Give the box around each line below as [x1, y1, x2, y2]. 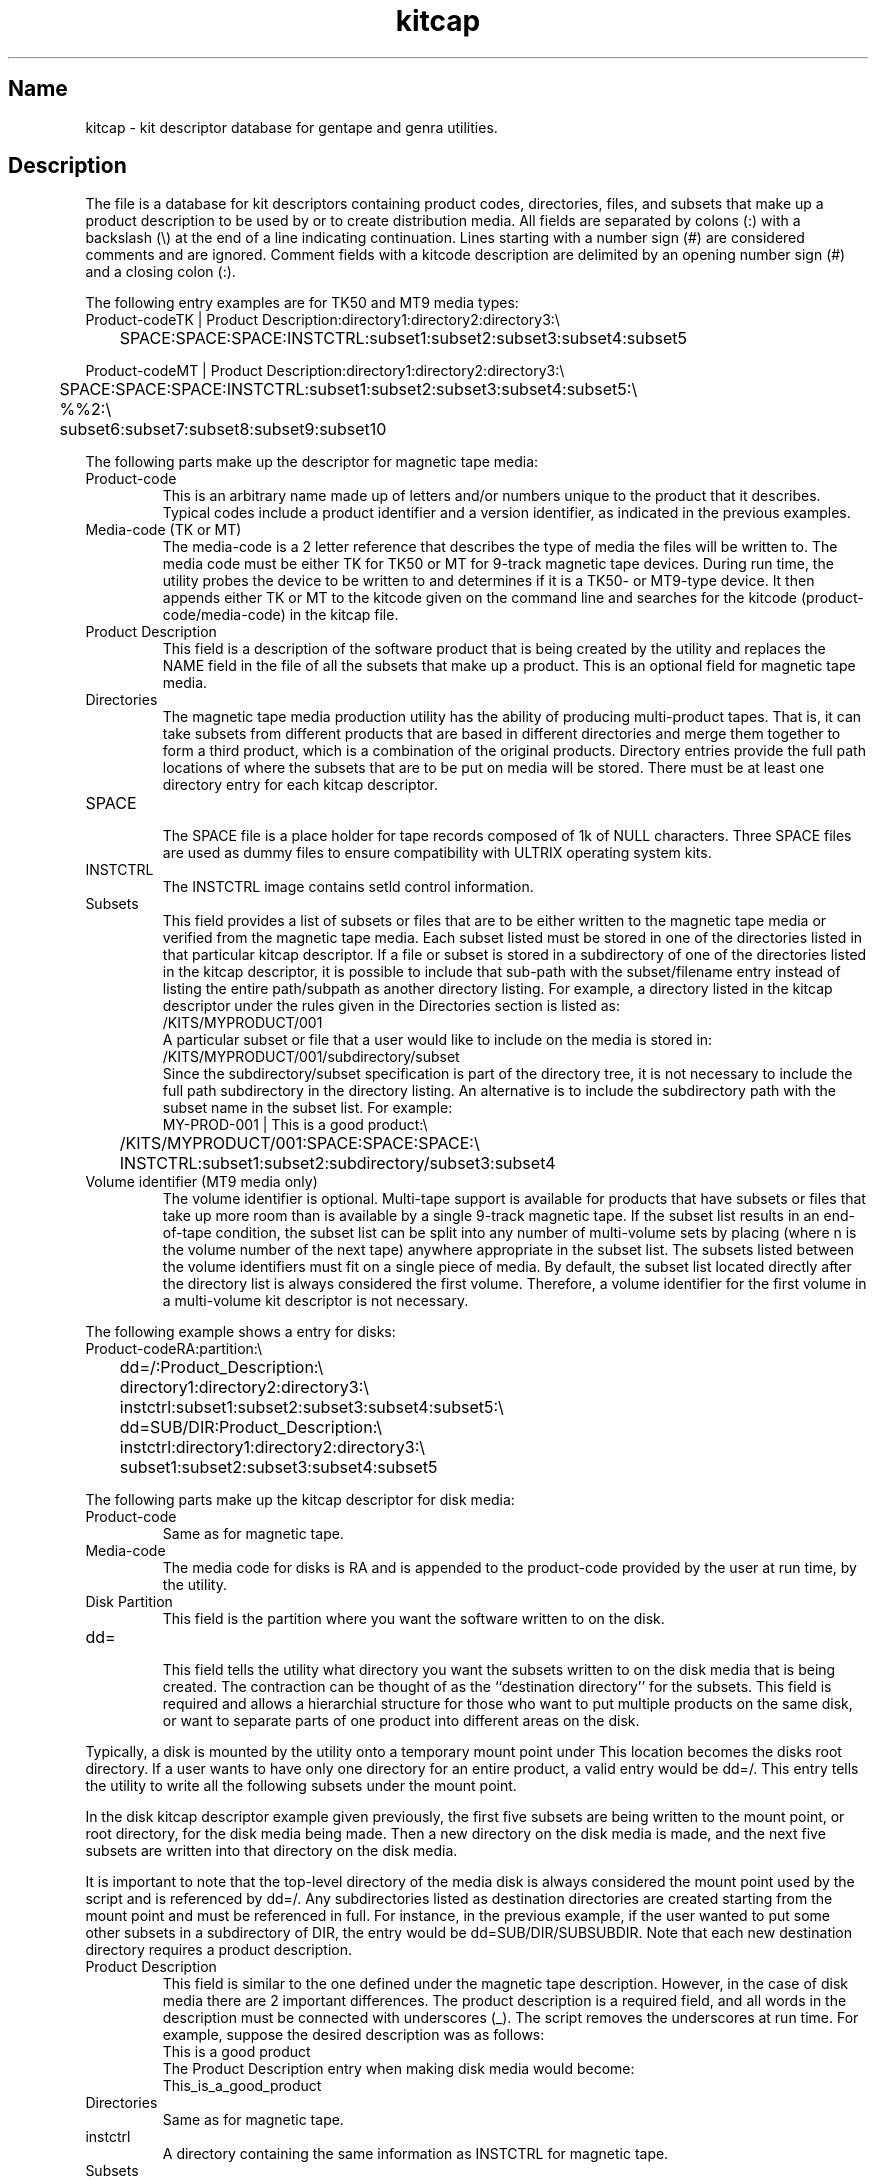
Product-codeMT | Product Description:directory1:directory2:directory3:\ [85, 362, 565, 380]
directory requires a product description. [85, 1941, 352, 1959]
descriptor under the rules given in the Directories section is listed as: [162, 997, 620, 1015]
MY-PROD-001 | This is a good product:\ [162, 1116, 428, 1134]
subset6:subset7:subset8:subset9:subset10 [59, 419, 387, 440]
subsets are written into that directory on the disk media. [85, 1842, 458, 1860]
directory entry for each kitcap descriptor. [162, 776, 438, 794]
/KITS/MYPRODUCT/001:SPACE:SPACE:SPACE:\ [119, 1133, 480, 1154]
